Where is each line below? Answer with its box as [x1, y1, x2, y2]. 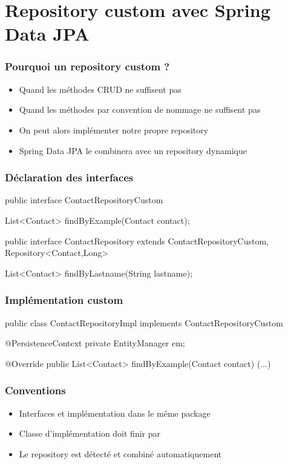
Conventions [5, 383, 66, 398]
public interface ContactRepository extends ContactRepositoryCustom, [5, 234, 269, 247]
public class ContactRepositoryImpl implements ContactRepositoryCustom [5, 316, 283, 329]
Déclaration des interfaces [5, 170, 134, 185]
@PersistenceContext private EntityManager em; [5, 337, 185, 349]
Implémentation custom [5, 292, 123, 308]
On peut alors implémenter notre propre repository [19, 123, 209, 136]
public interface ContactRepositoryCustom [5, 193, 163, 206]
